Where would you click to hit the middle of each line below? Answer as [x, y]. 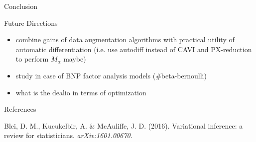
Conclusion [21, 6]
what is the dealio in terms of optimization [81, 92]
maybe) [75, 59]
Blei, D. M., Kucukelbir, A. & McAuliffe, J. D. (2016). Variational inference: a [124, 125]
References [20, 109]
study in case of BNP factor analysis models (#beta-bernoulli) [111, 75]
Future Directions [31, 23]
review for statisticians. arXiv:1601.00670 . [68, 135]
